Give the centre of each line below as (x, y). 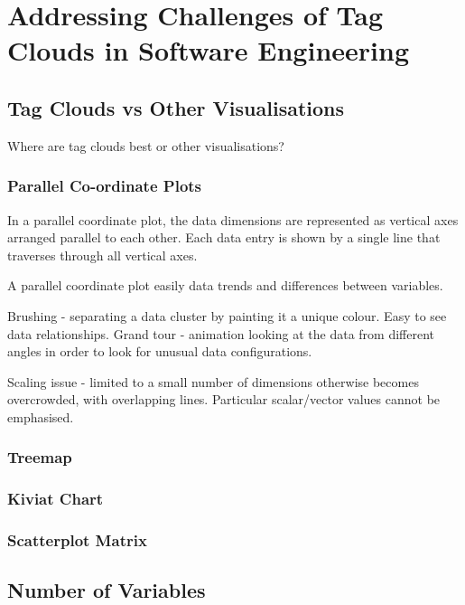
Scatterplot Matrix (77, 540)
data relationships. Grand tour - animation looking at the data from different (221, 333)
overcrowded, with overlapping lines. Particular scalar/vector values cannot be (224, 399)
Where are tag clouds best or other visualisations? (146, 145)
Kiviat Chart (56, 499)
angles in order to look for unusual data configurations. (160, 351)
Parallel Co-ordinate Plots (105, 186)
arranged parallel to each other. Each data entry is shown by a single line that (224, 237)
